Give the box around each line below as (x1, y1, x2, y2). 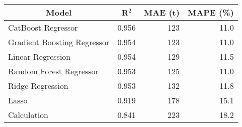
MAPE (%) (187, 7, 234, 18)
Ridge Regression (8, 80, 68, 91)
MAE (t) (143, 7, 180, 18)
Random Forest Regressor (8, 65, 99, 77)
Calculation (8, 109, 49, 120)
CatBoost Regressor (8, 22, 78, 33)
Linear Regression (8, 51, 71, 62)
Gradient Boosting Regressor (8, 36, 110, 48)
